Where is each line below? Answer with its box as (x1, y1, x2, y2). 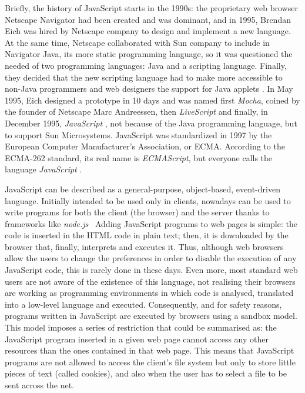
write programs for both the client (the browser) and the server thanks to (5, 206, 270, 218)
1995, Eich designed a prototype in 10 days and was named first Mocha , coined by (5, 94, 300, 106)
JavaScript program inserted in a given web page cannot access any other (5, 332, 269, 345)
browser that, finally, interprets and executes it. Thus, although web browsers (5, 240, 284, 252)
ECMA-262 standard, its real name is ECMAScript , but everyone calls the (5, 151, 273, 164)
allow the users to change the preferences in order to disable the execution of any (5, 252, 297, 264)
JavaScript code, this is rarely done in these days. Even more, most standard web (5, 264, 298, 276)
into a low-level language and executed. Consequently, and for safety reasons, (5, 298, 282, 310)
